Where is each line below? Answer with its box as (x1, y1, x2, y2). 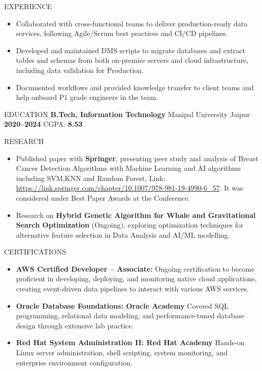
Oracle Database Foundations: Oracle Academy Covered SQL (16, 300, 228, 311)
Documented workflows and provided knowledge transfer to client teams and (16, 82, 254, 92)
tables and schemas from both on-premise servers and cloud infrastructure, (16, 55, 249, 65)
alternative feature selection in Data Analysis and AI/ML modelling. (16, 229, 230, 240)
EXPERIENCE (4, 1, 52, 11)
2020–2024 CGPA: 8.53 (4, 119, 83, 129)
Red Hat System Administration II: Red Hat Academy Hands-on (16, 337, 245, 348)
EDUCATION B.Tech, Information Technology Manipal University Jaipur (4, 108, 250, 119)
